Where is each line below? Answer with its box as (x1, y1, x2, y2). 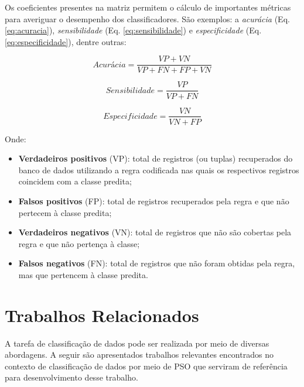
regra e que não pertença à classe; (18, 237, 140, 249)
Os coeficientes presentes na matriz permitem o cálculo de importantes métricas (5, 1, 291, 13)
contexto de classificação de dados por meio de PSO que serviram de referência (5, 359, 288, 372)
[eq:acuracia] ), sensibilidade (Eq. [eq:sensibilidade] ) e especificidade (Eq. (5, 24, 262, 36)
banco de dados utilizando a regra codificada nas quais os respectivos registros (18, 163, 299, 176)
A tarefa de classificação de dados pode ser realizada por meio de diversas (5, 337, 269, 349)
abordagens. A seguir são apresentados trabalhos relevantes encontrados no (5, 348, 274, 361)
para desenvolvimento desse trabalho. (5, 371, 138, 383)
